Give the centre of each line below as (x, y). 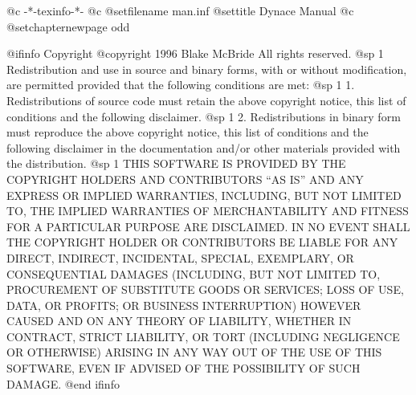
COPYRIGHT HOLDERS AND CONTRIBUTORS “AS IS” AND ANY (185, 179)
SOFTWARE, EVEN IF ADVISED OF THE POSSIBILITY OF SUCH (184, 368)
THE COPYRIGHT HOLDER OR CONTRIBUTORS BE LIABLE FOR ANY (202, 242)
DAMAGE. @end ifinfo (63, 383)
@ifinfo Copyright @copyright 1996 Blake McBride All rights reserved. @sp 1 (195, 53)
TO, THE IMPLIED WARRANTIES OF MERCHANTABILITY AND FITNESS (208, 211)
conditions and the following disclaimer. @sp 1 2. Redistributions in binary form (204, 116)
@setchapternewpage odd (68, 26)
